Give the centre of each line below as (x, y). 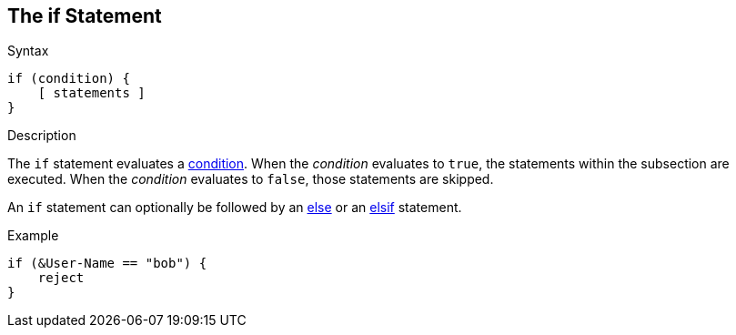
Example (33, 236)
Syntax (28, 51)
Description (42, 136)
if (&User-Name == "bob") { (107, 264)
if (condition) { (69, 79)
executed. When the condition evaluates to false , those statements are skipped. (251, 179)
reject (61, 278)
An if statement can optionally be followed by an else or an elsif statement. (235, 208)
